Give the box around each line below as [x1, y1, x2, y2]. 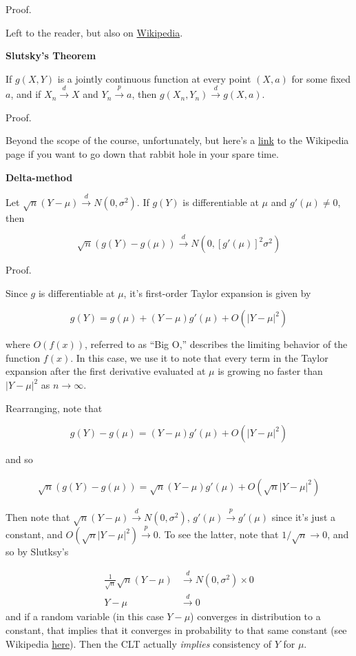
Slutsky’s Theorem [6, 48, 96, 63]
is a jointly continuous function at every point [57, 71, 251, 85]
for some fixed [291, 71, 351, 85]
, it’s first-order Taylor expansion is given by [123, 285, 311, 300]
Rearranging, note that [6, 400, 103, 415]
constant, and [6, 527, 63, 542]
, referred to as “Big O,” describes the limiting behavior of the [85, 337, 348, 351]
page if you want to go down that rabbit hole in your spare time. [6, 146, 279, 161]
